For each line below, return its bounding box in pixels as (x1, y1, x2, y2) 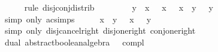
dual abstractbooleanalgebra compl (4, 35, 144, 48)
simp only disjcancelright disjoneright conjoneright (4, 24, 196, 37)
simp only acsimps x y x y (4, 12, 152, 25)
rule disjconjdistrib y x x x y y (24, 1, 213, 13)
